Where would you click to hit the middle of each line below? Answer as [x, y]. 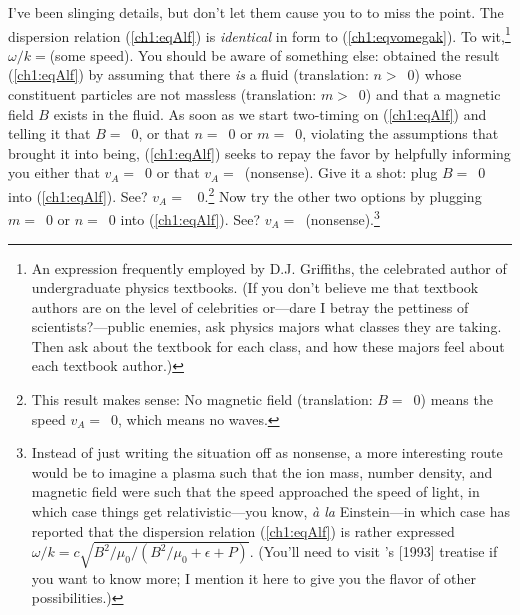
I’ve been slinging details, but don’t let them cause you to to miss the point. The [256, 12]
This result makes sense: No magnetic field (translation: [202, 399]
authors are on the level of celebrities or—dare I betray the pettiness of [250, 306]
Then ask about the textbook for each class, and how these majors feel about [268, 345]
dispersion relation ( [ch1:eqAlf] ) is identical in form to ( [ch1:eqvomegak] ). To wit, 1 [259, 34]
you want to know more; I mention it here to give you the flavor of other [254, 577]
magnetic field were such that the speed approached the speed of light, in [255, 491]
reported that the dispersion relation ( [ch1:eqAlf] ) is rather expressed [243, 530]
